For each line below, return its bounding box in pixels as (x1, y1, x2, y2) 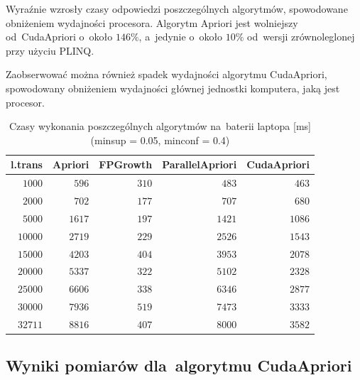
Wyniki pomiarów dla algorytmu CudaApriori (6, 354, 352, 376)
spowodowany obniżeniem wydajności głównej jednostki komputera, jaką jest (6, 80, 340, 95)
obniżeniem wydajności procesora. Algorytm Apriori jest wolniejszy (6, 15, 298, 30)
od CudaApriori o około (6, 29, 113, 44)
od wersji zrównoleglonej (247, 29, 355, 44)
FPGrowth (99, 157, 153, 172)
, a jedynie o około (138, 29, 223, 44)
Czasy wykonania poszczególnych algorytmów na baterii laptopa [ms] (9, 119, 311, 134)
